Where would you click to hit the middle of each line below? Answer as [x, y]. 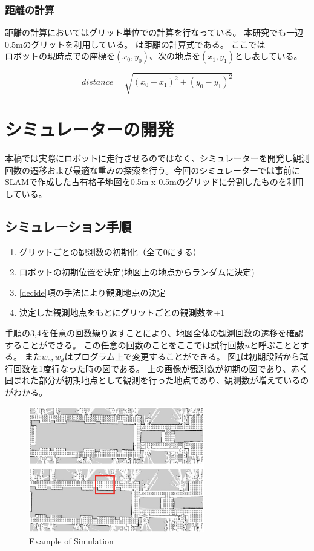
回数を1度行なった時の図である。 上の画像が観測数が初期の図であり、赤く [160, 368]
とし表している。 [268, 56]
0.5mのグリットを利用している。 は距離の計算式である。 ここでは [135, 44]
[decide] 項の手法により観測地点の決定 [92, 292]
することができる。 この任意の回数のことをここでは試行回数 [125, 344]
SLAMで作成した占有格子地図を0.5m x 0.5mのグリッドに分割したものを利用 [154, 182]
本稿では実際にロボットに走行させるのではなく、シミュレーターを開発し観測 [157, 158]
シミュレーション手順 [68, 226]
